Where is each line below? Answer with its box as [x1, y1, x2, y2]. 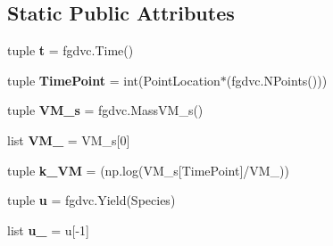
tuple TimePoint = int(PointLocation [7, 70, 221, 89]
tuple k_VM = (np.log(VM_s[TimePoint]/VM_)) [7, 160, 289, 179]
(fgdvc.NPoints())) [226, 70, 328, 89]
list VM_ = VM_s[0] [7, 130, 130, 149]
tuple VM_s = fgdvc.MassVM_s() [7, 101, 204, 119]
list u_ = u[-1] [7, 220, 89, 239]
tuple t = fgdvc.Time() [7, 41, 134, 60]
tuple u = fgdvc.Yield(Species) [7, 191, 176, 209]
